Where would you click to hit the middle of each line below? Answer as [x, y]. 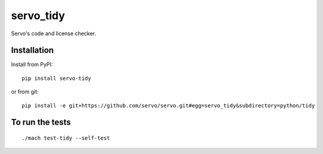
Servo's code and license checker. [54, 33]
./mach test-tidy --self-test [66, 138]
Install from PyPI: [32, 64]
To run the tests [41, 122]
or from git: [25, 92]
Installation [32, 50]
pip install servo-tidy [57, 78]
